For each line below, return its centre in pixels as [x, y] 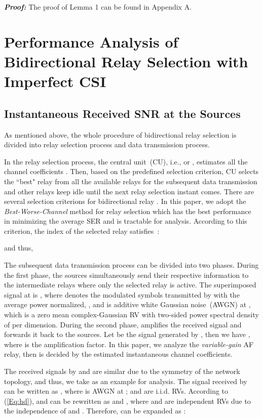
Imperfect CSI [55, 81]
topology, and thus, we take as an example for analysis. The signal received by [126, 381]
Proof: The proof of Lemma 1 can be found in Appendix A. [98, 7]
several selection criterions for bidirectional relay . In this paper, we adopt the [125, 201]
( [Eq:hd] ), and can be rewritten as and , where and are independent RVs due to [127, 401]
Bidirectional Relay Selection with [126, 61]
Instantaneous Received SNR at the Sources [122, 113]
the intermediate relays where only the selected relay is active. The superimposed [130, 285]
